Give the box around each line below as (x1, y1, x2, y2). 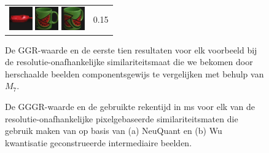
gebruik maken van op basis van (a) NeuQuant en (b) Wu (5, 124, 222, 137)
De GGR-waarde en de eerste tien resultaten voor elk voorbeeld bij (5, 43, 257, 56)
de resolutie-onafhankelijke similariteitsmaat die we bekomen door (5, 55, 253, 68)
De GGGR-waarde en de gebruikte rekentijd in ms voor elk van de (5, 100, 255, 112)
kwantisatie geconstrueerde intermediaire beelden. (5, 136, 192, 149)
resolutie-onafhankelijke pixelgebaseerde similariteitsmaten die (5, 112, 238, 125)
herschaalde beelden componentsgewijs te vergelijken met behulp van (5, 67, 264, 80)
